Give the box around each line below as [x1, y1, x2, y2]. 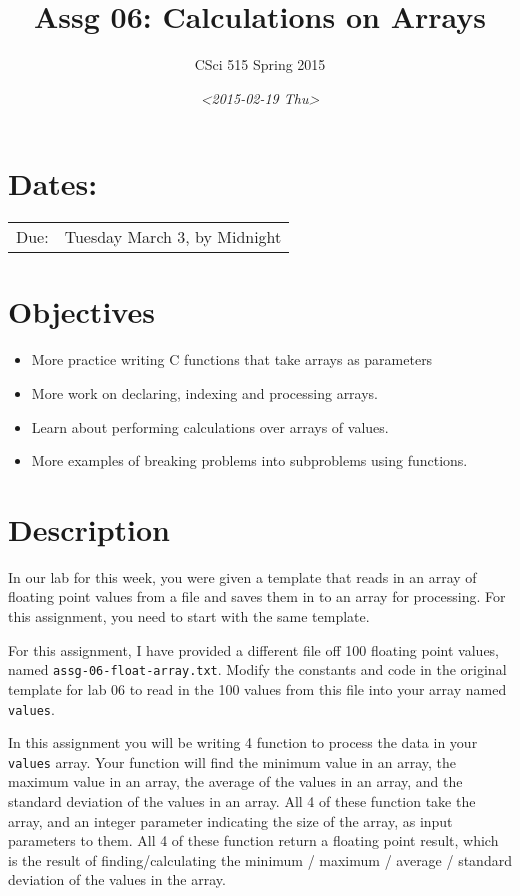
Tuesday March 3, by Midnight [64, 225, 282, 249]
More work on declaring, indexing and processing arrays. [31, 382, 379, 403]
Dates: [8, 163, 98, 204]
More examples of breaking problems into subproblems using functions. [31, 450, 468, 471]
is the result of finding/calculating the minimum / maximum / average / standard [8, 849, 512, 870]
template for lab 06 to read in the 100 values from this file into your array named [8, 678, 507, 699]
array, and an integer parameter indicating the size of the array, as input [8, 810, 453, 831]
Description [8, 508, 171, 549]
